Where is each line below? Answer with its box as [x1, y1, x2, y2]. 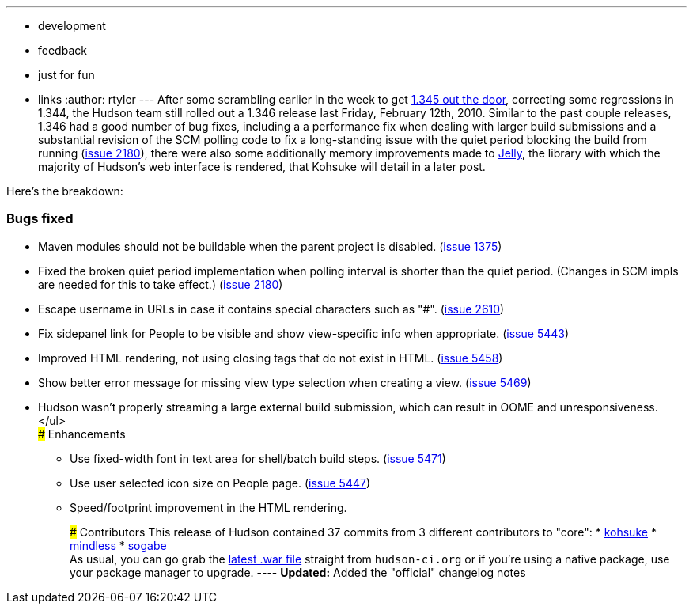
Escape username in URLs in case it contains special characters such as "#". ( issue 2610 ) [38, 301, 505, 316]
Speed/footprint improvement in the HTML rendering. [70, 500, 347, 514]
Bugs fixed [6, 210, 74, 227]
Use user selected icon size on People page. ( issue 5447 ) [70, 475, 371, 490]
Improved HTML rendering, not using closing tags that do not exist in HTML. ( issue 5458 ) [38, 350, 503, 365]
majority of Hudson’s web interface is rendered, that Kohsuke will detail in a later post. [38, 160, 486, 173]
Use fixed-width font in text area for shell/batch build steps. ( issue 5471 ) [70, 451, 446, 465]
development [38, 19, 106, 32]
